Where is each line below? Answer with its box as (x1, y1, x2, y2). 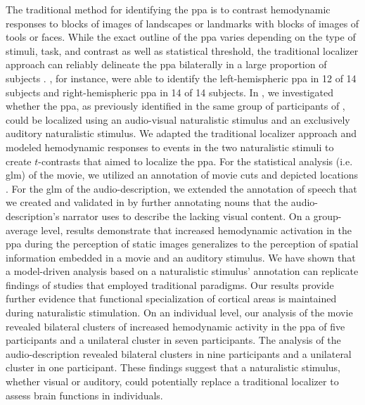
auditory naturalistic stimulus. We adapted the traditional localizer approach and (6, 126, 357, 141)
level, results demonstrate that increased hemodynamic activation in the (41, 222, 352, 237)
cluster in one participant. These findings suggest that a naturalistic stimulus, (6, 360, 340, 375)
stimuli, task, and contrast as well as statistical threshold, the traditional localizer (6, 43, 359, 58)
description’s (6, 208, 60, 223)
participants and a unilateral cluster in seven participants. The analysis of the (6, 333, 341, 347)
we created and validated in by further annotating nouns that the (6, 195, 288, 210)
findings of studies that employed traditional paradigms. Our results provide (6, 277, 334, 292)
